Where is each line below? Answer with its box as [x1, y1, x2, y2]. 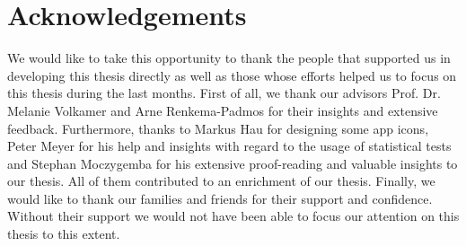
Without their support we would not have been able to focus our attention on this [7, 206, 460, 225]
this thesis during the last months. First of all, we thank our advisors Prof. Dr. [7, 83, 441, 102]
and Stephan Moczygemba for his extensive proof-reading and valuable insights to [7, 154, 458, 172]
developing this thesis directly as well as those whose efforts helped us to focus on [7, 66, 457, 84]
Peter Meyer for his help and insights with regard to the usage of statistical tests [7, 136, 452, 155]
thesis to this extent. [7, 224, 120, 243]
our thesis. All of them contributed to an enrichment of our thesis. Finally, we [7, 171, 435, 190]
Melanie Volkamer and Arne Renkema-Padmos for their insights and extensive [7, 101, 438, 119]
